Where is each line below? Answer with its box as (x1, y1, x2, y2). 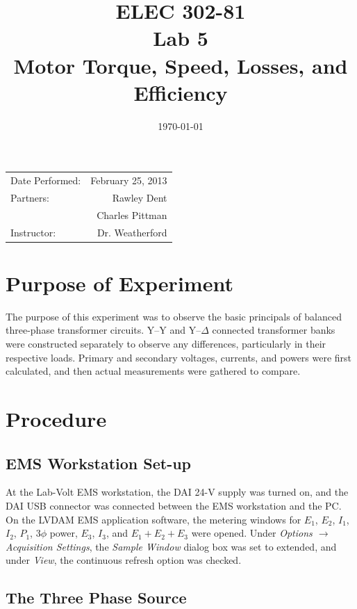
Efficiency (133, 78, 228, 106)
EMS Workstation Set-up (6, 452, 192, 473)
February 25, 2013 (90, 173, 167, 188)
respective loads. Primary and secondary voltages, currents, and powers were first (6, 350, 352, 364)
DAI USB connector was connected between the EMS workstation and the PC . (6, 498, 342, 512)
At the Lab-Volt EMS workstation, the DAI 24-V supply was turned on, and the (6, 485, 349, 499)
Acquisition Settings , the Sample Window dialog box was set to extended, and (6, 539, 337, 553)
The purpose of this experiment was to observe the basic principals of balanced (6, 309, 342, 323)
